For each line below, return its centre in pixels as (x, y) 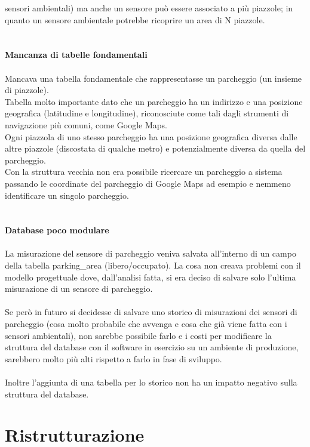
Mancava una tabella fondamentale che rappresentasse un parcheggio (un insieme (154, 78)
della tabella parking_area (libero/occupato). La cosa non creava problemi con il (153, 265)
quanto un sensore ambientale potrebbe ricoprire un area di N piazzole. (135, 19)
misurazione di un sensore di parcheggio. (79, 289)
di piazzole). (27, 90)
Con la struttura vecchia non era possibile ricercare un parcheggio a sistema (144, 172)
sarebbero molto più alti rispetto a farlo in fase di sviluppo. (113, 358)
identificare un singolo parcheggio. (67, 195)
